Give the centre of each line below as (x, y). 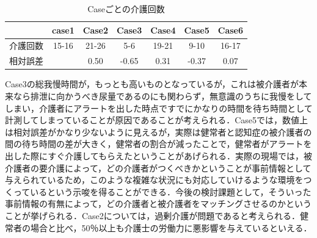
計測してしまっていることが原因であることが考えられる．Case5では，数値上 (157, 120)
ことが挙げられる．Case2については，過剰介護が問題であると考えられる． (152, 215)
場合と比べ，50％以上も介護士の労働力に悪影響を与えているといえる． (171, 227)
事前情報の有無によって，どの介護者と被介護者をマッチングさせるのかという (158, 204)
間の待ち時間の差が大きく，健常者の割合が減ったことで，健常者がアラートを (158, 144)
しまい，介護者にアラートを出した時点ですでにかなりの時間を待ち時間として (159, 108)
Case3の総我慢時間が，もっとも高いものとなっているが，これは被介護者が (152, 84)
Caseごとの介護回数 (126, 9)
